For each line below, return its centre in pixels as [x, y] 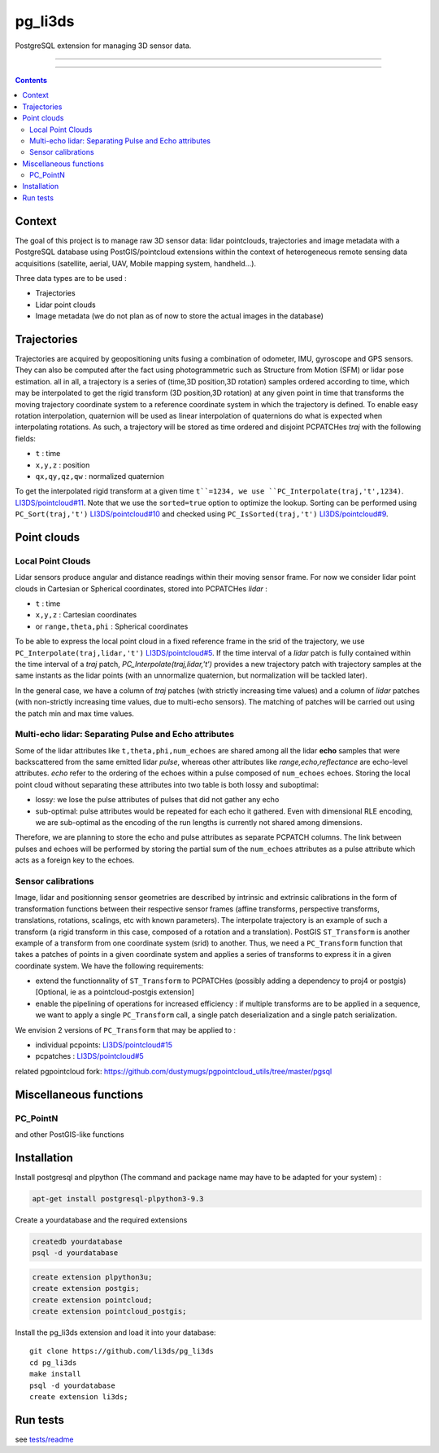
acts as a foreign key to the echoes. [75, 860]
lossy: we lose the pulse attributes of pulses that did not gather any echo [157, 800]
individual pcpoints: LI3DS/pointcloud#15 [104, 1045]
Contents [31, 80]
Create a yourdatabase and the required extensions [101, 1220]
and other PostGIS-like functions [70, 1134]
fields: [26, 438]
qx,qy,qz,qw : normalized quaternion [100, 476]
